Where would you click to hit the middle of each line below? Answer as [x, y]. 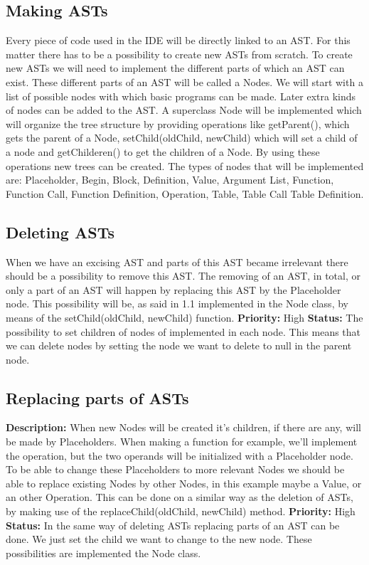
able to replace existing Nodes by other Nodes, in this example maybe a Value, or [184, 483]
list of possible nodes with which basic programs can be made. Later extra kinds [181, 96]
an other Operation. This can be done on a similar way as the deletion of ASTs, [180, 497]
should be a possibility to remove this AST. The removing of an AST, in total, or [183, 276]
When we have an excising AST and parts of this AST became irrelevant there [177, 262]
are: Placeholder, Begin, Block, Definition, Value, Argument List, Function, [170, 180]
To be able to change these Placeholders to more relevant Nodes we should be [175, 469]
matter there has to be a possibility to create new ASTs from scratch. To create [179, 54]
